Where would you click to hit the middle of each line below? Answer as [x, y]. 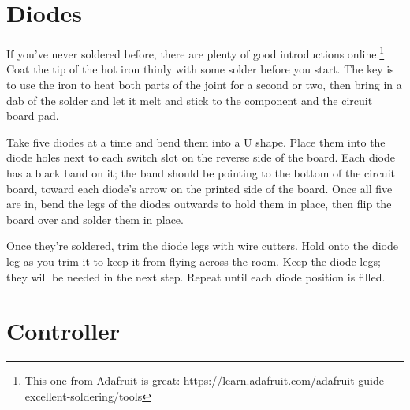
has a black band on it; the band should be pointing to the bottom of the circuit [201, 172]
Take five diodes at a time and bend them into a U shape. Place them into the [196, 142]
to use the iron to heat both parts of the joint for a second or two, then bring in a [204, 84]
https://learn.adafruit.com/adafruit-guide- [285, 380]
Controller [63, 331]
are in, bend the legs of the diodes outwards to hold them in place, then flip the [199, 204]
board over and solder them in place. [95, 219]
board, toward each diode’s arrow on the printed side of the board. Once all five [199, 188]
